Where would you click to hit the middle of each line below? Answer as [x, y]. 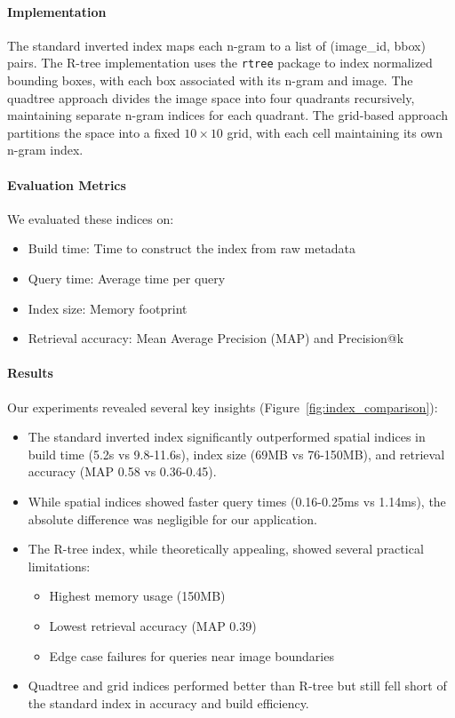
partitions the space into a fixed [94, 132]
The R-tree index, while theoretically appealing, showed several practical [226, 549]
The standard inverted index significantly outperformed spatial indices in [227, 437]
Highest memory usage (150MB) [137, 596]
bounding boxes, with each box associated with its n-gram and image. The [210, 80]
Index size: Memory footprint [108, 308]
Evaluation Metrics [67, 184]
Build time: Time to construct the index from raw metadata [192, 248]
